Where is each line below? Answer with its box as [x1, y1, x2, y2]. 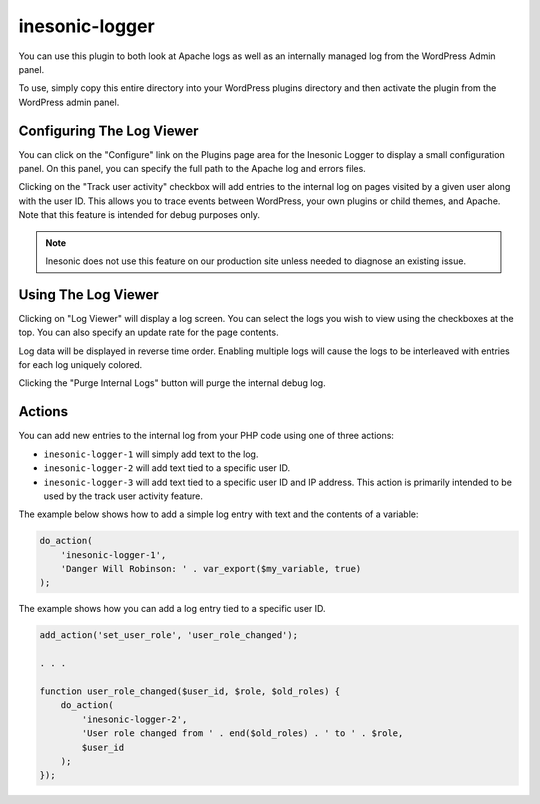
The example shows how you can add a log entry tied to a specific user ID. [18, 603, 326, 615]
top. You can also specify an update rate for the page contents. [18, 326, 279, 339]
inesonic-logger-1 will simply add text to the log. [43, 448, 259, 460]
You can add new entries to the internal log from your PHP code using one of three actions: [18, 430, 395, 442]
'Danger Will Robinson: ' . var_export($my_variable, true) [60, 563, 362, 575]
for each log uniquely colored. [18, 359, 143, 371]
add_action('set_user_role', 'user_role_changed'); [39, 630, 299, 641]
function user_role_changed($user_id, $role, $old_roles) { [39, 685, 341, 697]
